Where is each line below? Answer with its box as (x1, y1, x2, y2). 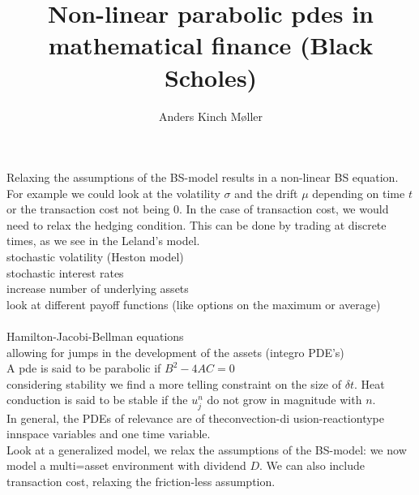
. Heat (353, 375, 385, 392)
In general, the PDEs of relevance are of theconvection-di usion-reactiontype (6, 409, 384, 426)
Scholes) (164, 60, 258, 93)
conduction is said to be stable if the (6, 391, 188, 408)
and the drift (234, 184, 298, 201)
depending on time (312, 184, 405, 201)
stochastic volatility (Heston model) (6, 248, 184, 265)
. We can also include (259, 457, 365, 474)
